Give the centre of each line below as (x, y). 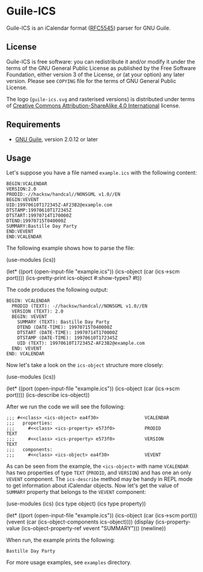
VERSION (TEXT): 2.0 (38, 311)
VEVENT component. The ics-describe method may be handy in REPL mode (99, 479)
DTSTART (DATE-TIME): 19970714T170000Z (68, 333)
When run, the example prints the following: (61, 540)
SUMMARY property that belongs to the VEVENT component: (76, 492)
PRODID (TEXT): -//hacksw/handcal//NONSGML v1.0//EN (80, 306)
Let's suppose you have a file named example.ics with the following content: (101, 173)
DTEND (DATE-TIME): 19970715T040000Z (65, 328)
